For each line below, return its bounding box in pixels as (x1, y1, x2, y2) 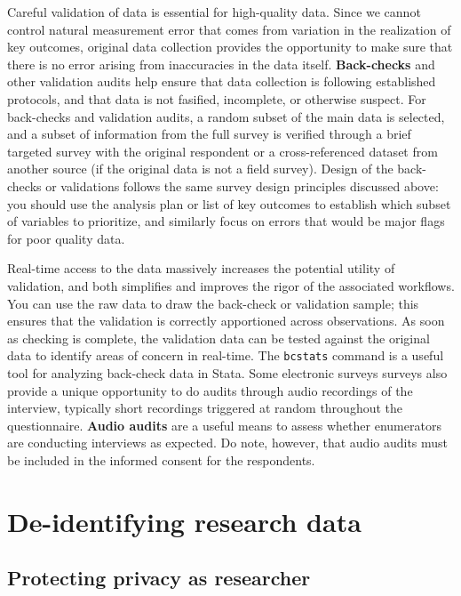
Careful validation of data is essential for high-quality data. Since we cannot (7, 3, 421, 20)
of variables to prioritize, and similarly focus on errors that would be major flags (7, 212, 445, 230)
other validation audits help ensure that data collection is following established (7, 72, 436, 91)
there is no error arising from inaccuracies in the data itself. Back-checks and (7, 54, 435, 73)
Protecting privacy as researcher (7, 564, 311, 592)
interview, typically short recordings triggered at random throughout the (7, 399, 403, 417)
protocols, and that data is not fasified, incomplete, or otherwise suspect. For (7, 89, 426, 108)
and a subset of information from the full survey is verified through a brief (7, 125, 411, 143)
